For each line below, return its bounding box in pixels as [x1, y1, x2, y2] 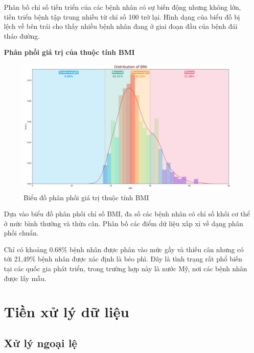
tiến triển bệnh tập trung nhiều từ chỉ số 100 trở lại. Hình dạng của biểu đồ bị [4, 11, 240, 22]
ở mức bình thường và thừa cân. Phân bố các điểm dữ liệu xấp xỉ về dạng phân [4, 218, 243, 228]
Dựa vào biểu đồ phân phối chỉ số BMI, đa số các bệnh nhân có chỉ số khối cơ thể [4, 209, 250, 219]
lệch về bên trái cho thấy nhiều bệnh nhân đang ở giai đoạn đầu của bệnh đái [4, 21, 238, 31]
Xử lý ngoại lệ [4, 335, 77, 351]
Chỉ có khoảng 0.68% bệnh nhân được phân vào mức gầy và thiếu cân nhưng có [4, 244, 244, 254]
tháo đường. [4, 30, 40, 41]
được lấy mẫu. [4, 273, 46, 283]
